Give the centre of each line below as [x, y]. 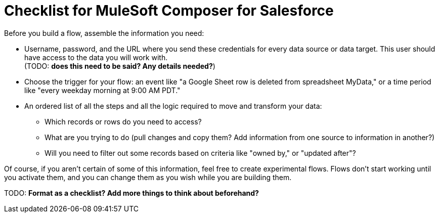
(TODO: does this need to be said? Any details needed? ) [120, 66]
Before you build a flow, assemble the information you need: [104, 33]
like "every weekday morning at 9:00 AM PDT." [102, 90]
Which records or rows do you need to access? [123, 121]
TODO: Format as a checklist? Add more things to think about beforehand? [131, 193]
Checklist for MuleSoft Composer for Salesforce [169, 11]
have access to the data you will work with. [96, 57]
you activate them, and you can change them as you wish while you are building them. [148, 177]
